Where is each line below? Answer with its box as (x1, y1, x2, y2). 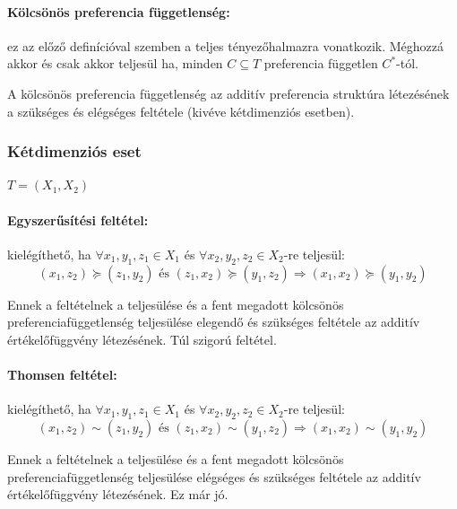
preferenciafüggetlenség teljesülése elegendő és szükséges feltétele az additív (7, 312, 420, 331)
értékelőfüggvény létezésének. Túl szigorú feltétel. (7, 329, 277, 348)
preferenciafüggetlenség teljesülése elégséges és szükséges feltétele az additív (7, 467, 421, 486)
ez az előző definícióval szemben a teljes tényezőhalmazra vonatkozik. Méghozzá (7, 36, 444, 55)
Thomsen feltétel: (7, 364, 117, 383)
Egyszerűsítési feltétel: (7, 210, 149, 229)
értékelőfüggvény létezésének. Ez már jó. (7, 485, 228, 504)
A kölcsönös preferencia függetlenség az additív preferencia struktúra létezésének (7, 83, 450, 102)
